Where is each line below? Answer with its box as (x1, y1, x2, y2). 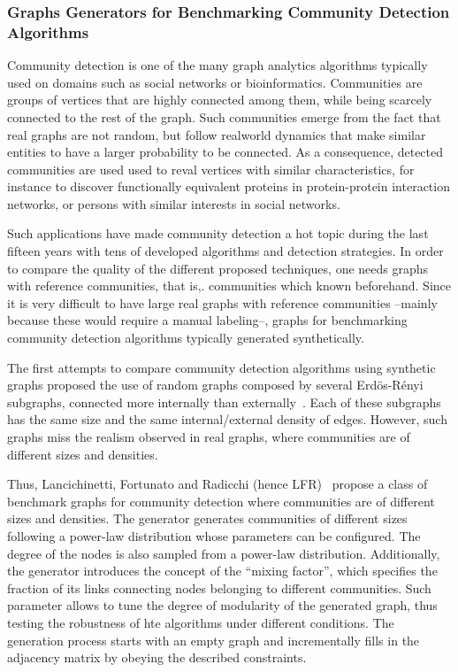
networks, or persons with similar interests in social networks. (7, 194, 340, 212)
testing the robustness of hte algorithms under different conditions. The (7, 613, 394, 631)
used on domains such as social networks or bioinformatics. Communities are (7, 73, 423, 91)
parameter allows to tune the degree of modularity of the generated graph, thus (7, 596, 438, 614)
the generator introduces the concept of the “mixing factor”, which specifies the (7, 561, 438, 580)
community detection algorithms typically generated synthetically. (7, 328, 364, 347)
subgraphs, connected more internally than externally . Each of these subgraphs (7, 392, 441, 411)
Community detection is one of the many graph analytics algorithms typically (7, 56, 428, 74)
